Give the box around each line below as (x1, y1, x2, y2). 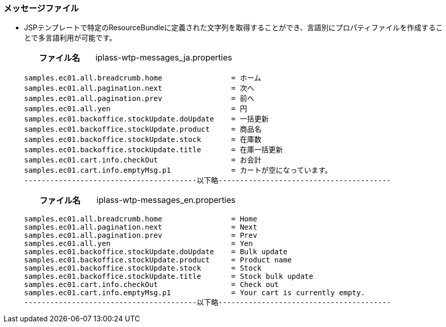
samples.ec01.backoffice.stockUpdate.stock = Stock (24, 264, 262, 273)
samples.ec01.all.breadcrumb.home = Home (24, 215, 258, 223)
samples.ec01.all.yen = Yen (24, 239, 253, 248)
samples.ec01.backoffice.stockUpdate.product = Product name (24, 256, 292, 264)
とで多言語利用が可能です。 (24, 33, 117, 43)
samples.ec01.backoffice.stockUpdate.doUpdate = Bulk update (24, 248, 288, 256)
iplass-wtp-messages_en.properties (96, 195, 236, 206)
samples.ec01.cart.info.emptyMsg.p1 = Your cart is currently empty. (24, 289, 365, 297)
